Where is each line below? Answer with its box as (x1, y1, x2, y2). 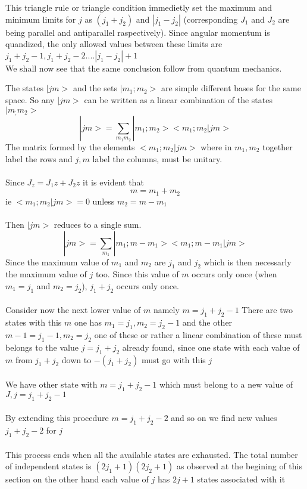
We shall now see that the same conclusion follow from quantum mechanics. (5, 61, 282, 74)
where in (201, 141, 232, 153)
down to (61, 353, 92, 366)
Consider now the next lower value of (5, 304, 141, 316)
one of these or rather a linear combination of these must (94, 329, 302, 341)
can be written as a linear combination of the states (84, 93, 272, 106)
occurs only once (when (192, 268, 277, 280)
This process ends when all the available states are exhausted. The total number (5, 448, 298, 460)
